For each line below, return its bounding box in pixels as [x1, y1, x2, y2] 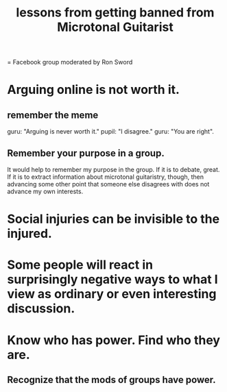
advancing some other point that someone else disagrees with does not [7, 180, 210, 188]
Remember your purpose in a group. [7, 147, 165, 159]
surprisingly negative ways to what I [7, 272, 218, 287]
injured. [7, 226, 53, 241]
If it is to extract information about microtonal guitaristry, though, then [7, 173, 204, 181]
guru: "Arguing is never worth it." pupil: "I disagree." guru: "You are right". [7, 127, 215, 136]
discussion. [7, 301, 75, 317]
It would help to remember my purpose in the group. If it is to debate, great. [7, 166, 220, 173]
